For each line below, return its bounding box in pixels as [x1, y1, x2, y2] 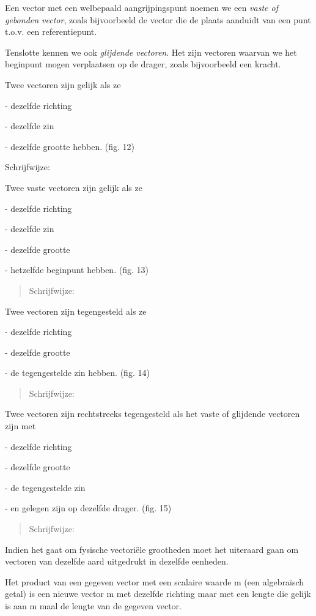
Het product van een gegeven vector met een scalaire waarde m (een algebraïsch [5, 575, 304, 588]
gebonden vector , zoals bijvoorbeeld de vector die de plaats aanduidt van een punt [5, 13, 311, 26]
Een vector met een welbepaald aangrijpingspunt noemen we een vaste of [5, 1, 278, 13]
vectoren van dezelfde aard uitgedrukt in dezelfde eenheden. [5, 555, 229, 568]
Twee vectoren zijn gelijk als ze [5, 78, 121, 91]
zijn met [5, 419, 36, 432]
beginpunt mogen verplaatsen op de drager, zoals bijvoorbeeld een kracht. [5, 58, 281, 70]
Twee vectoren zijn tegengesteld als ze [5, 304, 147, 317]
